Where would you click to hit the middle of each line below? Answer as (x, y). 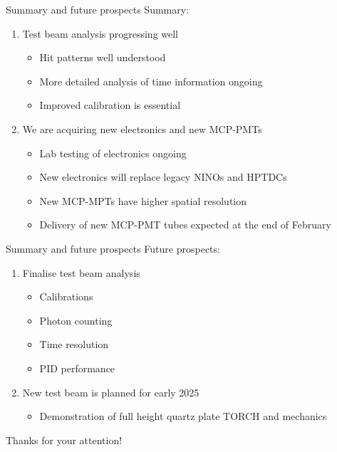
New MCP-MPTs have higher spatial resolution (143, 200)
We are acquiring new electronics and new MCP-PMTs (142, 128)
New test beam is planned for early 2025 (111, 392)
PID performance (77, 368)
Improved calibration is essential (110, 105)
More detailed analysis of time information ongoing (151, 81)
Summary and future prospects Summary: (98, 9)
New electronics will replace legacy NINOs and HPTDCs (163, 177)
